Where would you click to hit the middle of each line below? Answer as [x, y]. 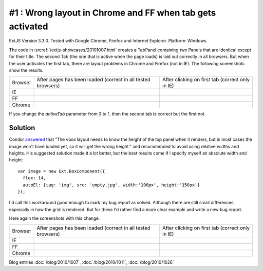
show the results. [26, 70]
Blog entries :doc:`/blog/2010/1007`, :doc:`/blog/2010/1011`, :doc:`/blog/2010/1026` [92, 262]
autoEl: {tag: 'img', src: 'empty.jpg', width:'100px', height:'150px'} [111, 185]
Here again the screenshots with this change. [54, 218]
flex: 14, [34, 178]
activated [28, 26]
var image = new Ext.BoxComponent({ [61, 171]
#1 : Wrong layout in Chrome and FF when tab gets [113, 13]
